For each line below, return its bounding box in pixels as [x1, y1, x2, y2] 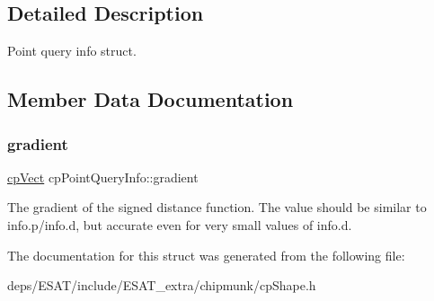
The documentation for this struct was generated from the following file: [7, 245, 405, 264]
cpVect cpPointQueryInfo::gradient [7, 167, 199, 186]
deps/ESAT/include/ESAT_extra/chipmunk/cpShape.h [7, 276, 316, 295]
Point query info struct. [7, 41, 137, 60]
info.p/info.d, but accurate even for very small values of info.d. [7, 215, 352, 234]
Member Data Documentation [7, 85, 294, 113]
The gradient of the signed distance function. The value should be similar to [7, 198, 427, 217]
